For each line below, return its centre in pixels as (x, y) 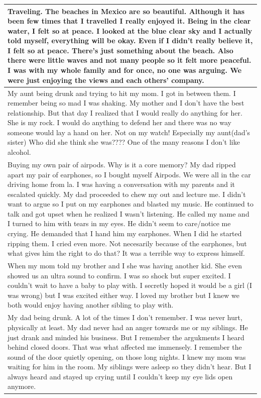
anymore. (22, 386)
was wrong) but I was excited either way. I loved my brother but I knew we (123, 295)
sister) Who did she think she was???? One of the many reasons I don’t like (124, 142)
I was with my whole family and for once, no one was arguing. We (125, 70)
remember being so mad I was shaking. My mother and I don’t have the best (126, 103)
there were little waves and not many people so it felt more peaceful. (129, 60)
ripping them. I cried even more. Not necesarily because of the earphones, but (127, 243)
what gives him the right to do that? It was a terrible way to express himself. (126, 253)
